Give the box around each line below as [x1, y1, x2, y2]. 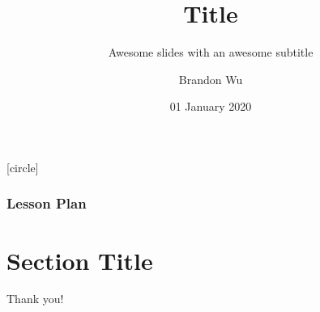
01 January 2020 [169, 98, 252, 115]
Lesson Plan [6, 193, 87, 213]
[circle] [6, 158, 39, 175]
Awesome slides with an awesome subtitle [108, 44, 314, 61]
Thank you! [6, 290, 64, 307]
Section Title [6, 243, 153, 276]
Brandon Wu [178, 70, 243, 87]
